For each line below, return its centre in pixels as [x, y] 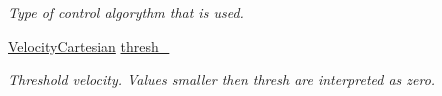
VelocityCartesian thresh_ [89, 45]
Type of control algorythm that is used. [126, 12]
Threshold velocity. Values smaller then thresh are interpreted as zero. [222, 79]
